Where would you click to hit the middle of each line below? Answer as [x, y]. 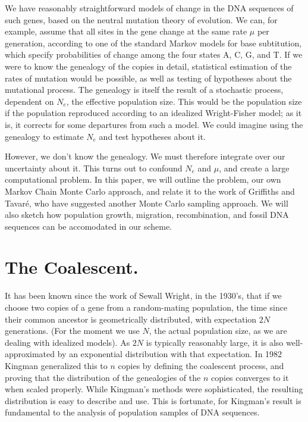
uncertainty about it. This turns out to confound [94, 168]
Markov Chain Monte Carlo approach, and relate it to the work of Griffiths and [150, 191]
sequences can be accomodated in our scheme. [88, 226]
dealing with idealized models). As [67, 342]
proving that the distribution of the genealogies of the [103, 377]
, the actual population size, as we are [218, 331]
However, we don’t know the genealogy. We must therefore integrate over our [145, 156]
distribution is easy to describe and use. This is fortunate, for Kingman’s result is [153, 400]
